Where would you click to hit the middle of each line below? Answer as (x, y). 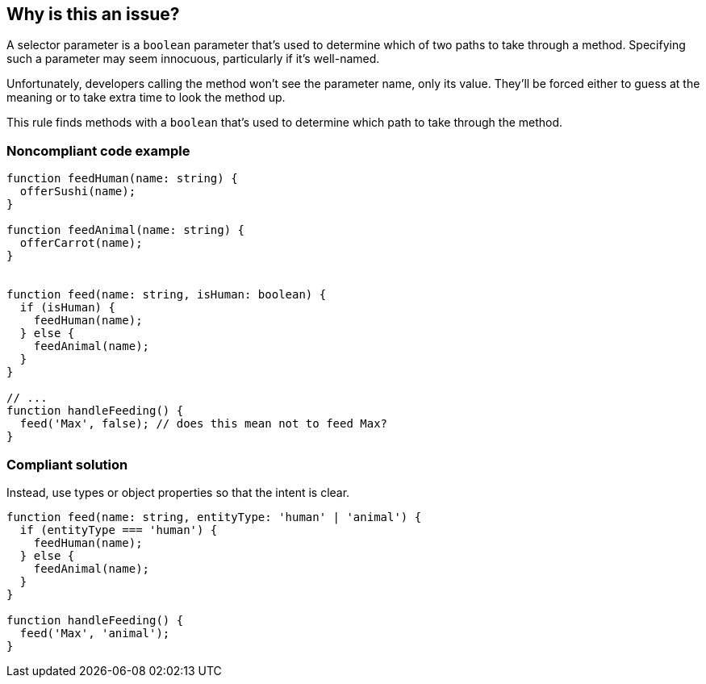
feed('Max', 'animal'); (95, 633)
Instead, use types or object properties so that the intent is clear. (178, 492)
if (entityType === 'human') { (119, 530)
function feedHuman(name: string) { (122, 179)
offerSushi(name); (78, 192)
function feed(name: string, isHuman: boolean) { (167, 295)
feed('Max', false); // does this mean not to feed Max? (204, 424)
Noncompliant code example (98, 150)
